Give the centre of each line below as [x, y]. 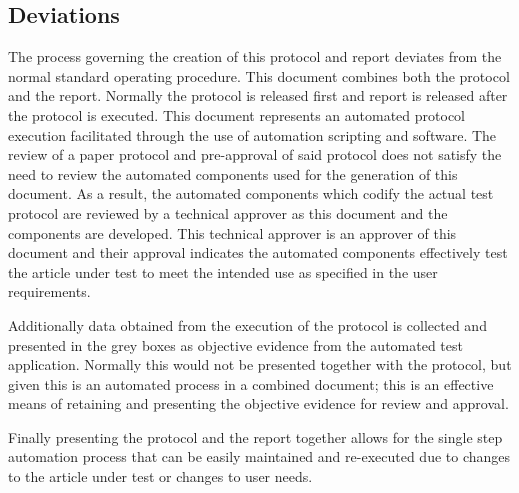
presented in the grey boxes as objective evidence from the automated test [235, 344]
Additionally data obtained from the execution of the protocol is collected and [247, 324]
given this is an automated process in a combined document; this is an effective [251, 383]
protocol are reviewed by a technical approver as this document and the [228, 212]
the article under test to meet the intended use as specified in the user [223, 271]
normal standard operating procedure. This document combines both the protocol [259, 75]
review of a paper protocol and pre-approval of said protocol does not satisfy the [255, 154]
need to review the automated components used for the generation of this [233, 173]
